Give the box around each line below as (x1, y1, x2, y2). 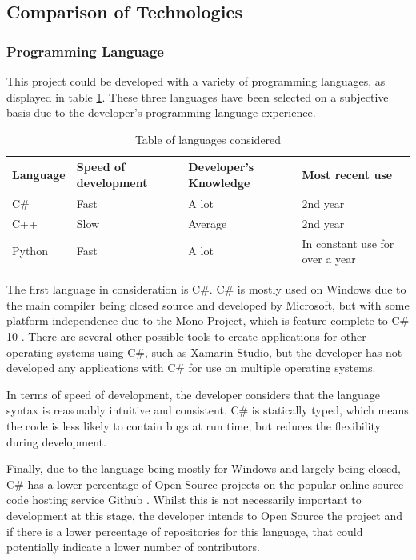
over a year (302, 250, 356, 267)
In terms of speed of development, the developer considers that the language (6, 386, 381, 402)
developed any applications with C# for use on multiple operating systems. (6, 359, 376, 376)
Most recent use (302, 166, 393, 183)
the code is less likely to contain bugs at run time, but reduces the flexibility (6, 417, 381, 434)
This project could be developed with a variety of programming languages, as (6, 73, 386, 89)
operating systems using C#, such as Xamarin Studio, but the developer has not (6, 343, 402, 360)
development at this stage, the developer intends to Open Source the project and (6, 506, 403, 523)
